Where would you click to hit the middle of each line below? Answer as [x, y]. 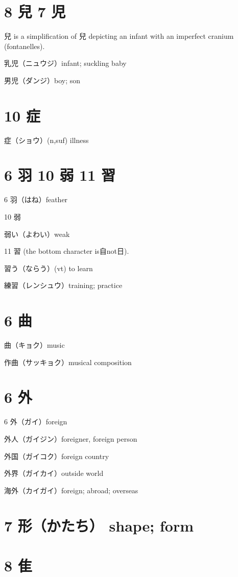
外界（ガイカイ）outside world [54, 473]
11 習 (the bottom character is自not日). [67, 251]
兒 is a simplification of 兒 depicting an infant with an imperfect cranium [119, 36]
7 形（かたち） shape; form [99, 525]
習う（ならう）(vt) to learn [49, 268]
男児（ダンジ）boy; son [42, 80]
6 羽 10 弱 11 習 [60, 175]
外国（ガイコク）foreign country [57, 456]
